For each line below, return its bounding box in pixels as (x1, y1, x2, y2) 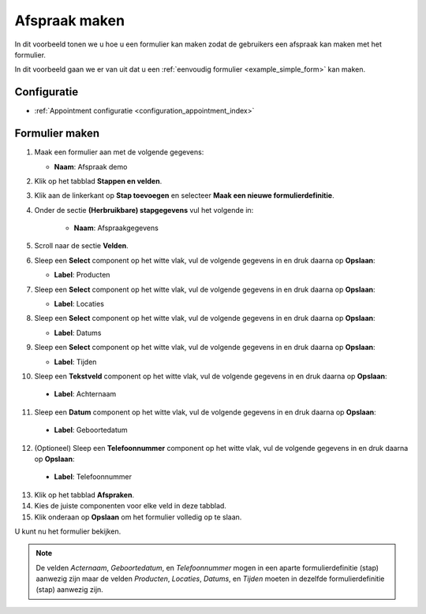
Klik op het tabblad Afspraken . (34, 489, 134, 500)
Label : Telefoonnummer (54, 472, 132, 482)
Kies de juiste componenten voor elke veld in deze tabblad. (34, 501, 226, 511)
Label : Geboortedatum (54, 426, 128, 435)
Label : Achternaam (54, 389, 117, 399)
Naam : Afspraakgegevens (73, 223, 159, 233)
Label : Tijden (54, 357, 97, 367)
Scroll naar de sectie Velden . (34, 241, 129, 251)
